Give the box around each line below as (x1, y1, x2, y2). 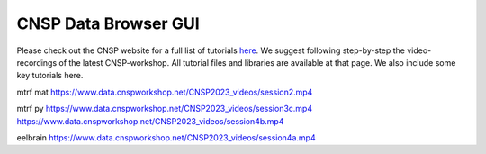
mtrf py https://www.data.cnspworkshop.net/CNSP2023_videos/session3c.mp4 (16, 104, 313, 114)
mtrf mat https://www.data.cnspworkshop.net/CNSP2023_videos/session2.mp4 (16, 86, 313, 97)
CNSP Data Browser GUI (16, 14, 200, 33)
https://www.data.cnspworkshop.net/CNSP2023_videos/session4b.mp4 (16, 115, 284, 126)
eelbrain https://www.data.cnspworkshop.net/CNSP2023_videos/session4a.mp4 (16, 131, 316, 143)
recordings (16, 57, 58, 68)
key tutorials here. (16, 70, 84, 81)
